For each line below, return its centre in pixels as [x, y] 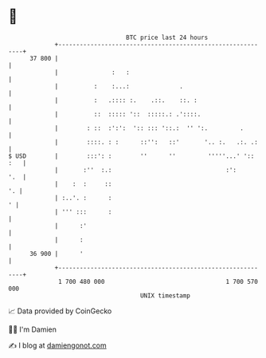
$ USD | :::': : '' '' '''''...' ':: [131, 156]
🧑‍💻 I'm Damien [33, 329]
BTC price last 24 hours [167, 37]
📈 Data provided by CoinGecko [60, 311]
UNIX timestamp [165, 295]
